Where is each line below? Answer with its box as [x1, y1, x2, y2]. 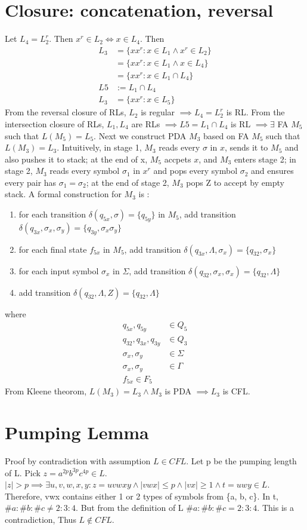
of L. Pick [5, 466, 41, 479]
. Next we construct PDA [94, 129, 187, 142]
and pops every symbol [153, 164, 238, 177]
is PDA [165, 385, 191, 397]
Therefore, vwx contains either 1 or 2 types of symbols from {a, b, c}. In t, [5, 489, 278, 502]
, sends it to [224, 141, 268, 154]
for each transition [18, 208, 86, 220]
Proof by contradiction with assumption [5, 455, 151, 467]
